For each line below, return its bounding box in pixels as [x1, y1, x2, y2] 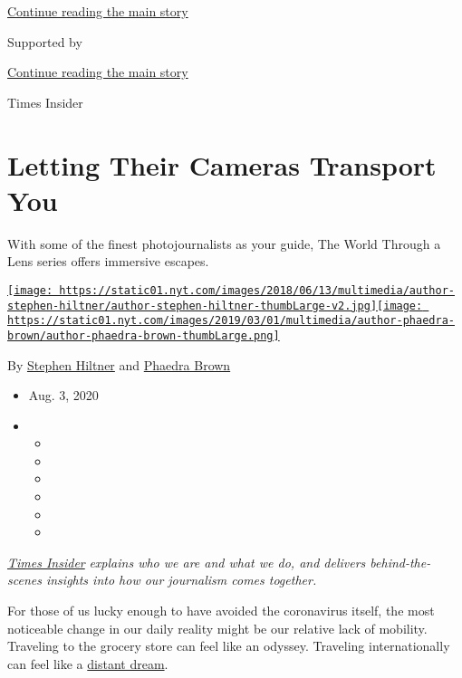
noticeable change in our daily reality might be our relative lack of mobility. [7, 618, 428, 637]
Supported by [7, 32, 82, 51]
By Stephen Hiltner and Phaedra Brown [7, 355, 231, 374]
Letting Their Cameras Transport [7, 146, 437, 183]
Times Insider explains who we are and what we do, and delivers [7, 552, 366, 571]
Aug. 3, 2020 [28, 386, 99, 405]
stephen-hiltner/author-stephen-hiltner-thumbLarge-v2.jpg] [7, 299, 378, 312]
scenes [7, 570, 42, 589]
